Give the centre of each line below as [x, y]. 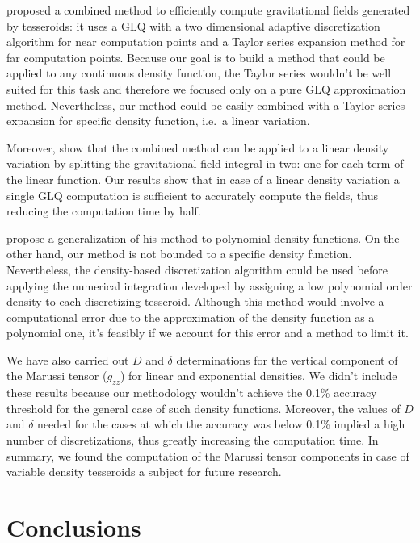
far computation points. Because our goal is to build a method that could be [196, 57]
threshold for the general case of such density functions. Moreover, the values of [204, 408]
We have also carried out [68, 359]
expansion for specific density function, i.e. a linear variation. [158, 121]
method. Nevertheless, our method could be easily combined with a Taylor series [206, 104]
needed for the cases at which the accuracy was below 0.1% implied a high [221, 424]
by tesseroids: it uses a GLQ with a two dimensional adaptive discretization [193, 25]
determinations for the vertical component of [287, 359]
